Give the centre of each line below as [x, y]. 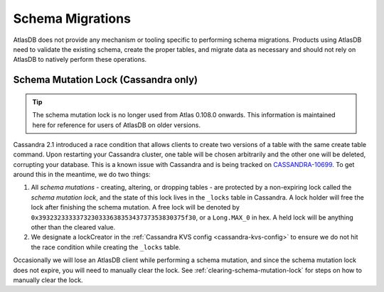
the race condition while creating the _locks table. [106, 247]
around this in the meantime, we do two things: [82, 175]
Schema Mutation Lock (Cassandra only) [106, 80]
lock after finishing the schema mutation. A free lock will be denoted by [135, 207]
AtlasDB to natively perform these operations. [80, 60]
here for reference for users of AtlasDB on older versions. [117, 125]
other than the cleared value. [73, 227]
